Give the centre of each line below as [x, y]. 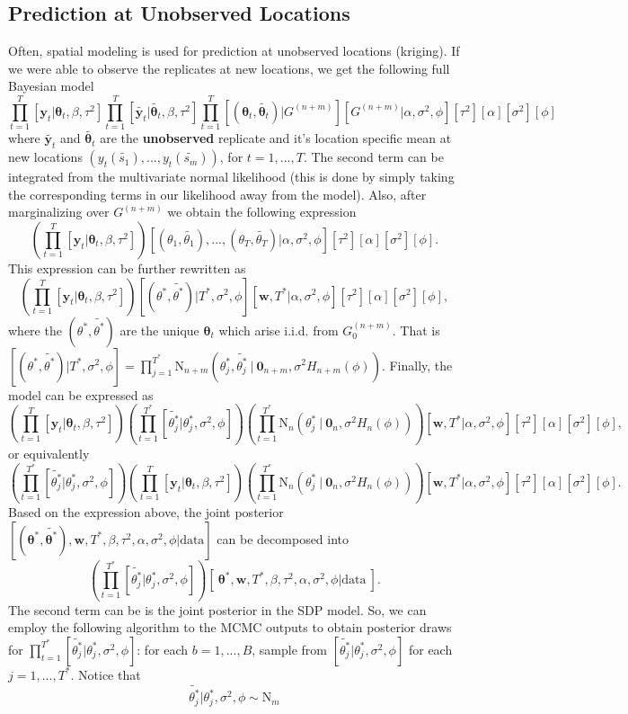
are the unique [159, 330]
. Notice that [106, 674]
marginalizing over [59, 212]
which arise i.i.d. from [279, 330]
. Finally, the [417, 365]
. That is [416, 330]
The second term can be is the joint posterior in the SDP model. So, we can [217, 609]
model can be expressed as [81, 394]
